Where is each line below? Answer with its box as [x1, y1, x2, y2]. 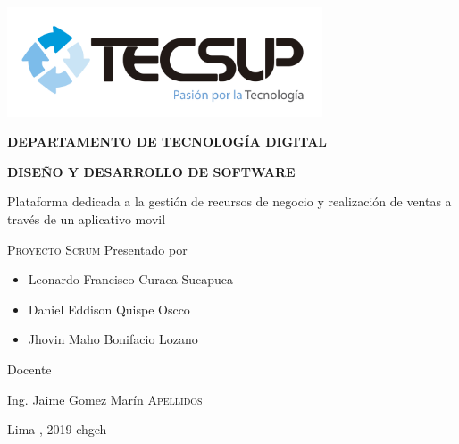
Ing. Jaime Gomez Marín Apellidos [7, 390, 203, 408]
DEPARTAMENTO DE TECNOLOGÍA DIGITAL [7, 132, 328, 151]
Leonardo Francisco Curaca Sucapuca [28, 270, 234, 289]
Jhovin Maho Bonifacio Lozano [28, 330, 198, 348]
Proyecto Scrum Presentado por [7, 239, 188, 258]
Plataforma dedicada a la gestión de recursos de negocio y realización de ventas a [7, 192, 452, 211]
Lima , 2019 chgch [7, 420, 107, 439]
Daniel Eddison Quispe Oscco [28, 299, 190, 318]
